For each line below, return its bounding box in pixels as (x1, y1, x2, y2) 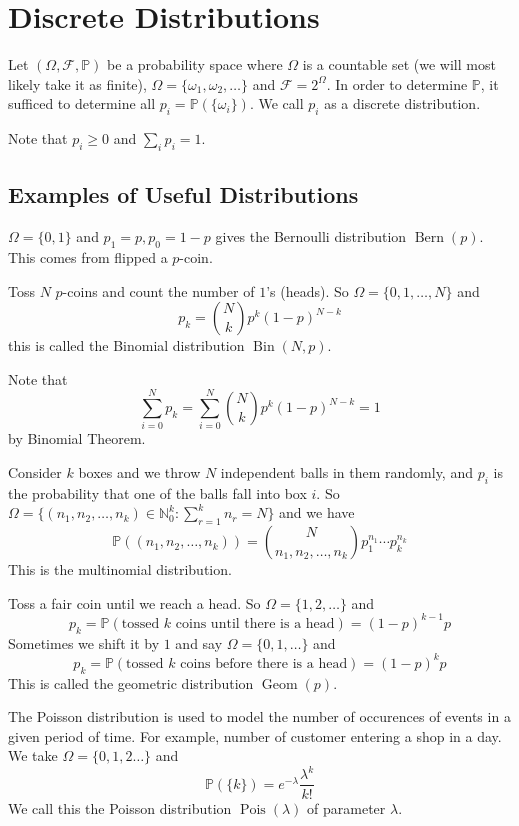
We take (8, 745, 58, 766)
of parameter (307, 797, 386, 818)
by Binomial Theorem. (8, 428, 146, 449)
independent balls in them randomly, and (220, 462, 473, 482)
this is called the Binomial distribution (8, 335, 245, 356)
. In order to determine (326, 73, 468, 94)
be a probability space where (107, 54, 283, 75)
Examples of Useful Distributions (8, 179, 359, 210)
